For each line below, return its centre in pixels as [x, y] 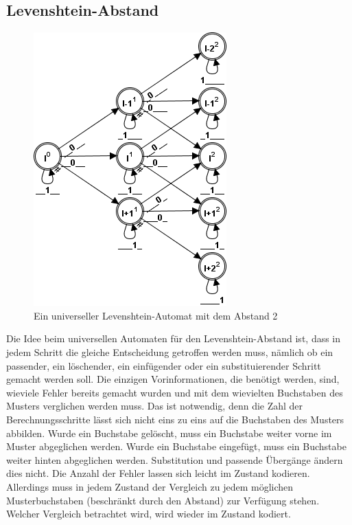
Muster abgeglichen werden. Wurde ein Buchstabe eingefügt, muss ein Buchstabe [176, 446]
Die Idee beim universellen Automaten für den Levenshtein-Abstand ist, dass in [174, 338]
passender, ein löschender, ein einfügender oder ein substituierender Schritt [164, 365]
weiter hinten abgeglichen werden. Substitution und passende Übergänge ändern [175, 459]
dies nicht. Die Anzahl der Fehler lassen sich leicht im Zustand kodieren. [158, 473]
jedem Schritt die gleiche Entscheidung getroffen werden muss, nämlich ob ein [170, 351]
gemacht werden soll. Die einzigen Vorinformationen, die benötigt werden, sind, [173, 379]
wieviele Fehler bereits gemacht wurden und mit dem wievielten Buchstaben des [175, 392]
